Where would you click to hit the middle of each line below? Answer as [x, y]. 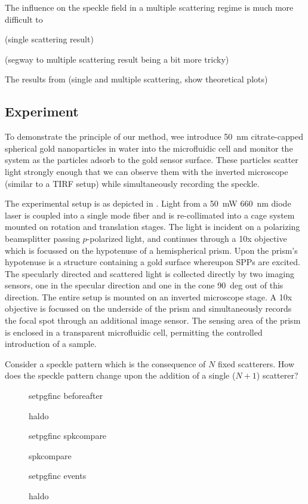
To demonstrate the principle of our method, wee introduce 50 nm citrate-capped [154, 136]
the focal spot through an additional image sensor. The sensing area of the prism [153, 320]
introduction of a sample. [51, 344]
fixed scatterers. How [256, 363]
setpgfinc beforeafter [66, 396]
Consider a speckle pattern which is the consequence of [105, 363]
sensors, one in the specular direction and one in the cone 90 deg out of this [144, 285]
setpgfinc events [58, 476]
